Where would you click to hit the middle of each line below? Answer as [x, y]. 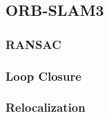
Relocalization [46, 107]
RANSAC [33, 44]
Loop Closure [43, 76]
